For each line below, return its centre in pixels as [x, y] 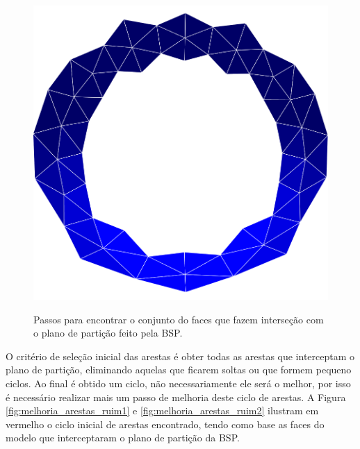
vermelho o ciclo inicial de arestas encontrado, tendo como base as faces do [165, 424]
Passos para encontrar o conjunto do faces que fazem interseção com [179, 319]
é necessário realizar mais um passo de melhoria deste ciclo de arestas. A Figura [176, 397]
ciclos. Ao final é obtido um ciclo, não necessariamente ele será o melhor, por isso [178, 383]
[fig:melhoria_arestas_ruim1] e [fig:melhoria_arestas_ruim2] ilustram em [162, 410]
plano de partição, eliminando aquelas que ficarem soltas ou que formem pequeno [179, 370]
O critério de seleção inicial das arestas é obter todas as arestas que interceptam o [180, 356]
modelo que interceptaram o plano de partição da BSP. [123, 438]
